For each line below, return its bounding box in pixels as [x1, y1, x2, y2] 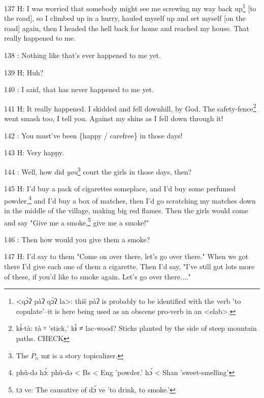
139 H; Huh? [4, 67, 44, 77]
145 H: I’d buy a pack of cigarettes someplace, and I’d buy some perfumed [4, 183, 236, 194]
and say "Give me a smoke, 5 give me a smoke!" [4, 215, 149, 228]
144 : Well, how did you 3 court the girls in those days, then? [4, 164, 192, 177]
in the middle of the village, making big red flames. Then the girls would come [4, 205, 248, 215]
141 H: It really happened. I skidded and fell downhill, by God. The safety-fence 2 [4, 101, 256, 113]
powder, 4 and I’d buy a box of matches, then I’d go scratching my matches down [4, 193, 256, 206]
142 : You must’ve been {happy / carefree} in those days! [4, 130, 183, 140]
